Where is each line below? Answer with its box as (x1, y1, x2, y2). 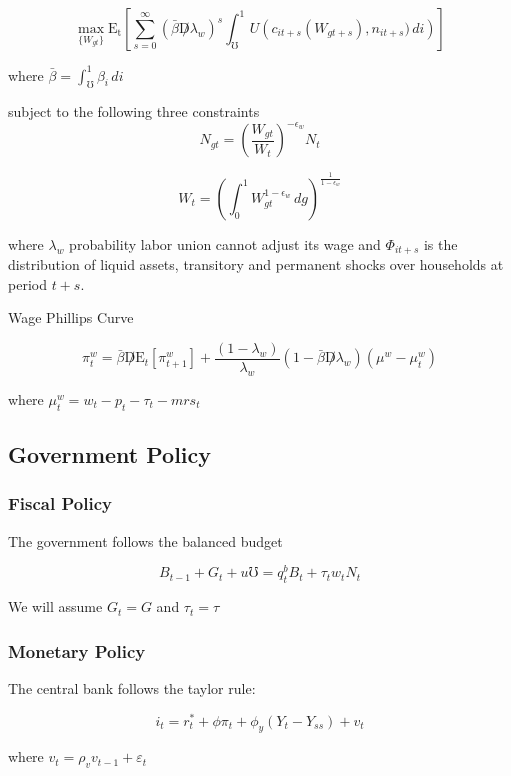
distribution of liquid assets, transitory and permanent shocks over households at (8, 254, 504, 275)
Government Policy (8, 439, 212, 470)
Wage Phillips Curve (8, 307, 134, 328)
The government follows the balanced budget (8, 530, 283, 551)
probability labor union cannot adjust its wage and (69, 233, 381, 254)
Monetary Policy (8, 638, 146, 663)
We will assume (8, 596, 103, 617)
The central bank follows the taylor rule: (8, 677, 256, 698)
